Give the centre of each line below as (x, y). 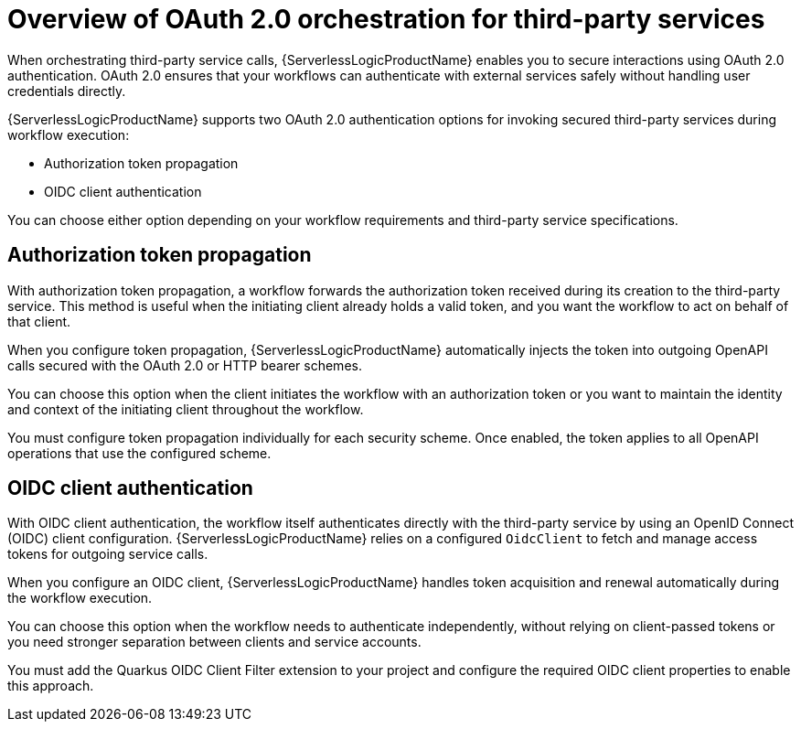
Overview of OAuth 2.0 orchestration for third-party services (386, 19)
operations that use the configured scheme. (139, 453)
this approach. (51, 686)
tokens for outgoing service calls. (108, 554)
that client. (39, 321)
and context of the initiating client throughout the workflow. (186, 409)
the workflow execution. (80, 598)
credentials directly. (67, 91)
